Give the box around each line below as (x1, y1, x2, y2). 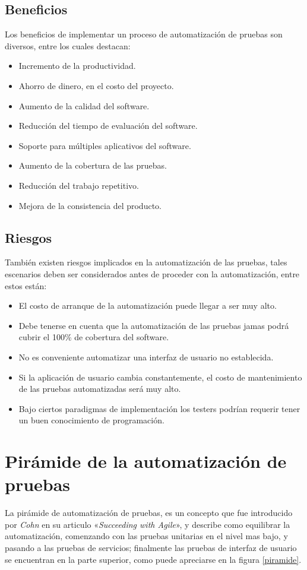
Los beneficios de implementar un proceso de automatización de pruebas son (5, 28, 283, 40)
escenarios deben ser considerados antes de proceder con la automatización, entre (5, 267, 300, 280)
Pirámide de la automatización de (5, 449, 287, 473)
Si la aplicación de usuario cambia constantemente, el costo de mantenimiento (18, 370, 302, 383)
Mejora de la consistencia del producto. (18, 199, 162, 211)
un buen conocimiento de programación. (18, 414, 164, 426)
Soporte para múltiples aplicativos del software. (18, 139, 191, 151)
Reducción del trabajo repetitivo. (18, 179, 139, 191)
